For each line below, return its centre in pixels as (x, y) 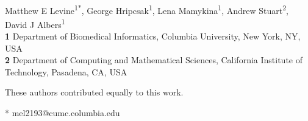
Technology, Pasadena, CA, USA (66, 71)
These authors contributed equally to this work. (94, 92)
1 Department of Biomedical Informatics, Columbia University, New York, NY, (153, 36)
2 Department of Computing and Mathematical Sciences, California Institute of (154, 60)
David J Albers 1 (35, 23)
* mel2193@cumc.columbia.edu (63, 113)
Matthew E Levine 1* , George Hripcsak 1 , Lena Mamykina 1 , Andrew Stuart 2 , (147, 9)
